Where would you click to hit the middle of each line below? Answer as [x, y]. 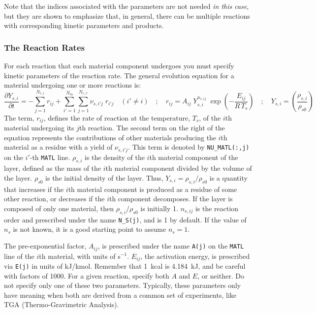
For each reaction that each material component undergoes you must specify [119, 65]
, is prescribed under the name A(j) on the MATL [171, 246]
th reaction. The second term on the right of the [152, 127]
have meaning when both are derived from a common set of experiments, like [120, 295]
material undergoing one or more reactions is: [73, 85]
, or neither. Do [221, 275]
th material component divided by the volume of [179, 168]
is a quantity [228, 178]
